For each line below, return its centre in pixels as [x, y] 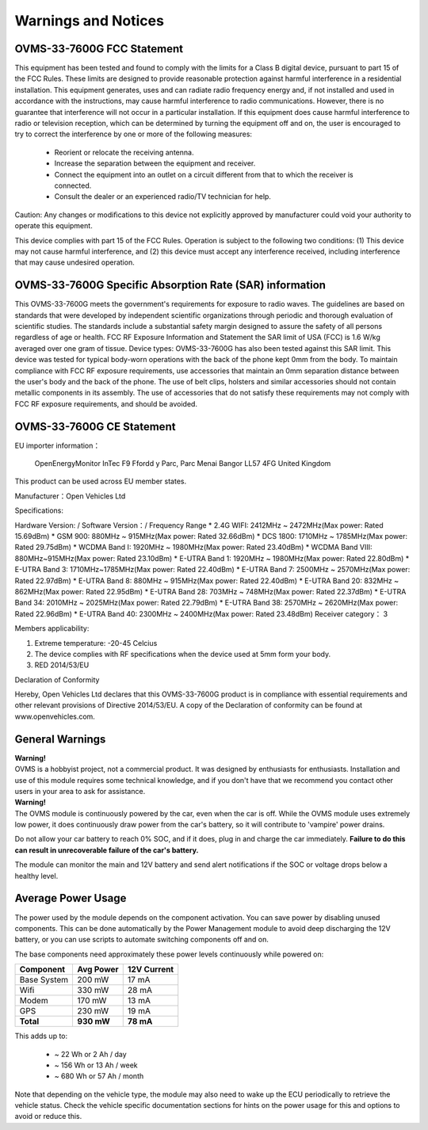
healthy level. [36, 876]
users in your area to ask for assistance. [80, 791]
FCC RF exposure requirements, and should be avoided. [106, 403]
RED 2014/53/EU [62, 665]
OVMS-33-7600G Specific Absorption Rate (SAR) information [170, 285]
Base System [44, 980]
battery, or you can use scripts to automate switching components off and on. [141, 940]
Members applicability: [52, 628]
